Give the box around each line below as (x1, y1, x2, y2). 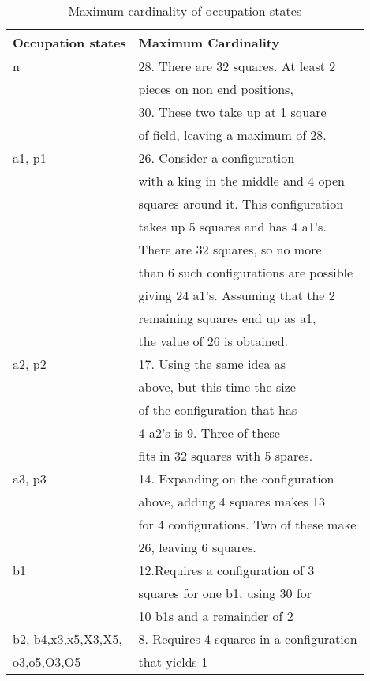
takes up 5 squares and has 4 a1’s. (138, 217, 327, 235)
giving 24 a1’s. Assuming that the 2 (138, 286, 335, 304)
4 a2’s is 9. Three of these (138, 423, 280, 442)
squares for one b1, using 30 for (138, 584, 312, 602)
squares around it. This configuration (138, 194, 344, 213)
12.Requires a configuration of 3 (138, 561, 315, 579)
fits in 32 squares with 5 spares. (138, 446, 313, 465)
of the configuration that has (138, 401, 297, 419)
